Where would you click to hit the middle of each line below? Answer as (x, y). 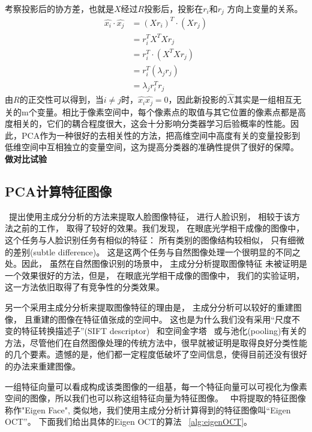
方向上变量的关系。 (265, 8)
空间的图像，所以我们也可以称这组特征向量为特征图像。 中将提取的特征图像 (155, 398)
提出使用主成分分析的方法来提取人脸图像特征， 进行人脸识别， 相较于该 (150, 216)
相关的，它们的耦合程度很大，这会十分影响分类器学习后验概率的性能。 (151, 123)
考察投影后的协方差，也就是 (59, 8)
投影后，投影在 (174, 8)
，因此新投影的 (198, 99)
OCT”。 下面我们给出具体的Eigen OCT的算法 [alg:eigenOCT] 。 (129, 421)
